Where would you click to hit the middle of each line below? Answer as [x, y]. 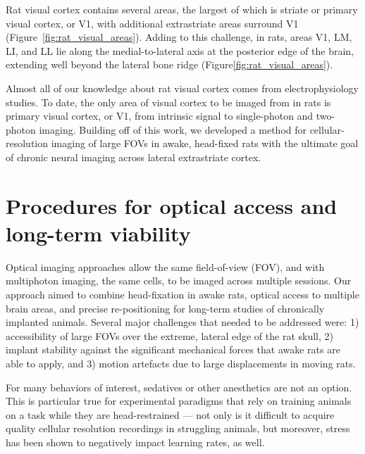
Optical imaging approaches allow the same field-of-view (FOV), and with [165, 266]
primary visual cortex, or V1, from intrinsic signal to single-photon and [160, 116]
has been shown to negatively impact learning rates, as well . [135, 442]
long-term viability [98, 233]
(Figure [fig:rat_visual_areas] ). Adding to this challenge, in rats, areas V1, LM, [179, 37]
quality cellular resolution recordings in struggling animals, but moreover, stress [178, 428]
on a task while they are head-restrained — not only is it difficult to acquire [170, 414]
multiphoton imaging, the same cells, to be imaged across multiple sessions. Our [179, 280]
